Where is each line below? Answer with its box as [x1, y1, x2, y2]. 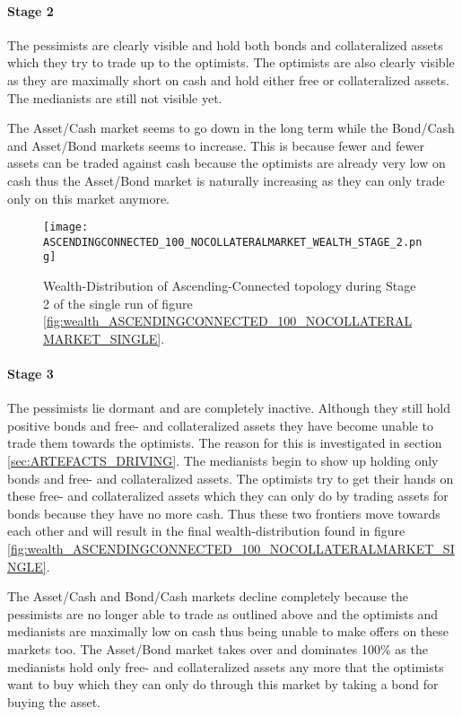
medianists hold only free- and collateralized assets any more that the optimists [7, 657, 444, 676]
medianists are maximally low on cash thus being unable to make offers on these [7, 622, 449, 641]
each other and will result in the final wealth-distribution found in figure [7, 521, 405, 540]
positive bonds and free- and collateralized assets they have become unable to [7, 415, 433, 434]
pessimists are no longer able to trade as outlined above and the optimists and [7, 604, 439, 623]
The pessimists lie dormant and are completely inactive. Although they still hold [7, 398, 450, 417]
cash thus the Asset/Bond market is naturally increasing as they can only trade [7, 171, 445, 189]
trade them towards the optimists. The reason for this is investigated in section [7, 433, 442, 452]
